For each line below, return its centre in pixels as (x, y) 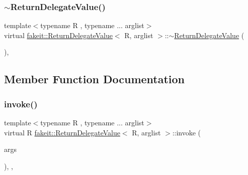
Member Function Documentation (95, 79)
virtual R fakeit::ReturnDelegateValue (62, 132)
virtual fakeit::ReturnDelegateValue (58, 35)
